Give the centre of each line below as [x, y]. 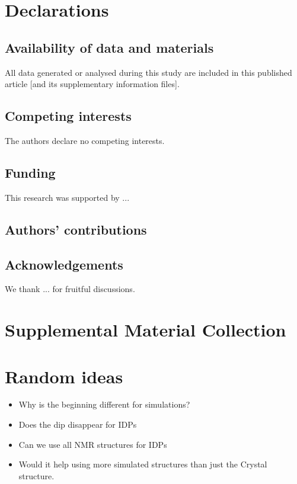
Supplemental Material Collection [146, 330]
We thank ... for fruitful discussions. [70, 289]
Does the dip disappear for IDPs [78, 424]
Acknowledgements [64, 264]
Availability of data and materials [109, 47]
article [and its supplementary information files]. [92, 84]
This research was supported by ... [67, 197]
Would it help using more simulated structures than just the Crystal [143, 464]
